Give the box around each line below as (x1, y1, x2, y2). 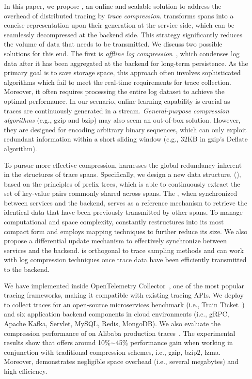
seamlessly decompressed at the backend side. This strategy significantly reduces (4, 29, 242, 39)
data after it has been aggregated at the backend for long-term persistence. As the (4, 58, 248, 68)
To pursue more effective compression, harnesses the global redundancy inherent (4, 159, 242, 170)
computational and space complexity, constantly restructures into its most (4, 217, 224, 227)
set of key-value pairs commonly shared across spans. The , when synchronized (4, 188, 237, 198)
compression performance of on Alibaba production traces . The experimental (4, 328, 236, 338)
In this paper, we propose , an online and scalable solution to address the (4, 1, 221, 11)
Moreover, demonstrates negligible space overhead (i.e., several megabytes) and (4, 356, 238, 366)
